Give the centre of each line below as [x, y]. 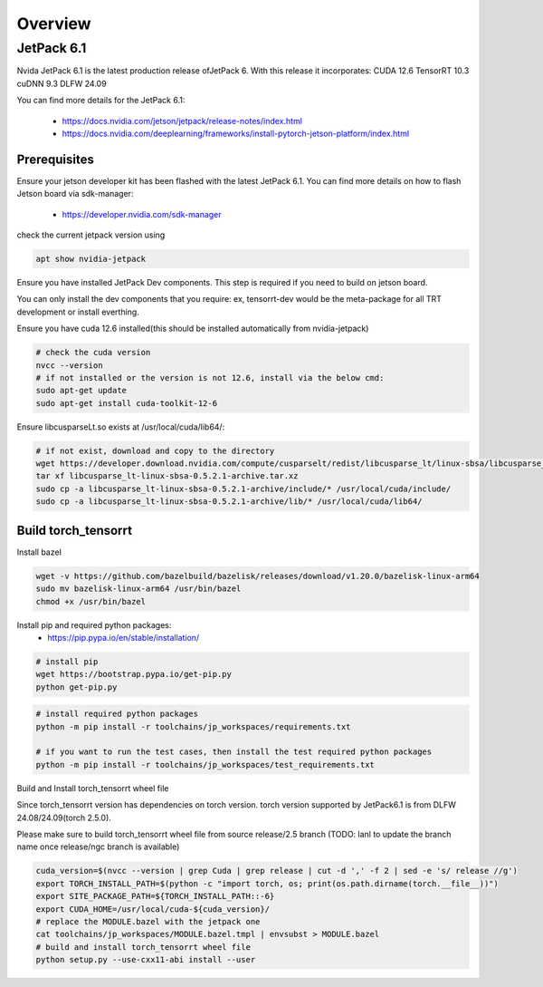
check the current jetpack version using [91, 235]
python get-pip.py [76, 687]
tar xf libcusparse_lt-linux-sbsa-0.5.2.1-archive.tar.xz [167, 476]
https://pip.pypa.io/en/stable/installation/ [124, 637]
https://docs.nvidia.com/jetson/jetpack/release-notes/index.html [182, 121]
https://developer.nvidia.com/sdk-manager [142, 214]
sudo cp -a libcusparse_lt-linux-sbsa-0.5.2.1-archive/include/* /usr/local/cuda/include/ [243, 489]
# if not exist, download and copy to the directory [155, 450]
